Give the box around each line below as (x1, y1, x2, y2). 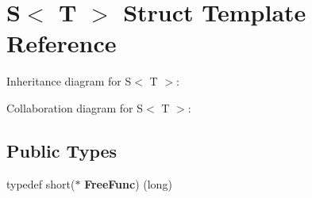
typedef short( (6, 175, 75, 192)
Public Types (6, 138, 117, 162)
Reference (6, 27, 117, 59)
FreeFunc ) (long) (84, 175, 172, 192)
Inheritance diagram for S (6, 73, 132, 89)
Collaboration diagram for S (6, 99, 144, 116)
